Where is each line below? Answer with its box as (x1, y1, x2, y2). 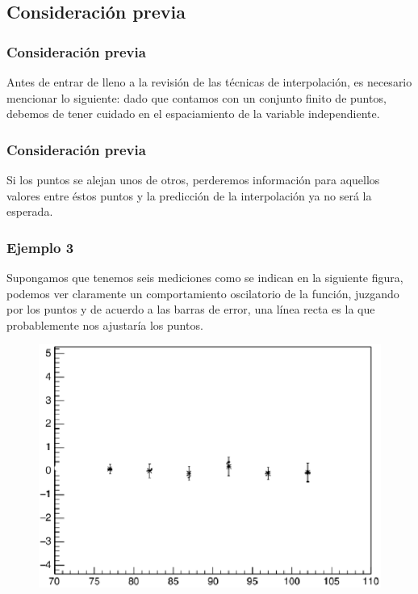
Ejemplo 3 (6, 237, 74, 257)
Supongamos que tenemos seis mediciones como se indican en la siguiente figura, (6, 269, 403, 285)
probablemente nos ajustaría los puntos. (6, 316, 203, 333)
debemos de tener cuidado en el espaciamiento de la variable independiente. (6, 105, 380, 122)
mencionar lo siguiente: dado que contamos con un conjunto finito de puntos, (6, 89, 387, 106)
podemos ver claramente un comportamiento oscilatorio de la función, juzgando (6, 284, 399, 301)
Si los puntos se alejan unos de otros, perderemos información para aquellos (6, 171, 380, 187)
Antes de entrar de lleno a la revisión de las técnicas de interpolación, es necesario (6, 74, 412, 90)
